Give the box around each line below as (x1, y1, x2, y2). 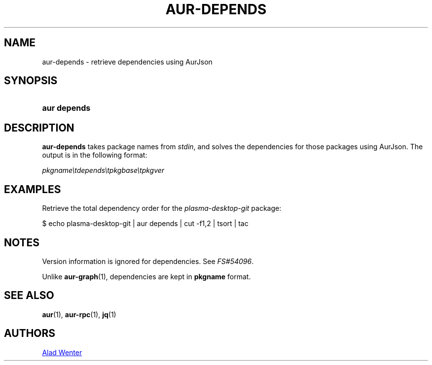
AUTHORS (4, 327, 56, 340)
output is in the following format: (42, 151, 147, 160)
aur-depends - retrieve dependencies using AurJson (42, 57, 213, 66)
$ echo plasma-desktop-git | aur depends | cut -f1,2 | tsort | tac (42, 219, 249, 228)
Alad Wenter (42, 348, 82, 357)
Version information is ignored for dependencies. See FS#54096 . (42, 257, 254, 265)
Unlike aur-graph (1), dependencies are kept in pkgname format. (42, 272, 251, 281)
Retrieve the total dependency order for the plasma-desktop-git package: (42, 204, 282, 213)
